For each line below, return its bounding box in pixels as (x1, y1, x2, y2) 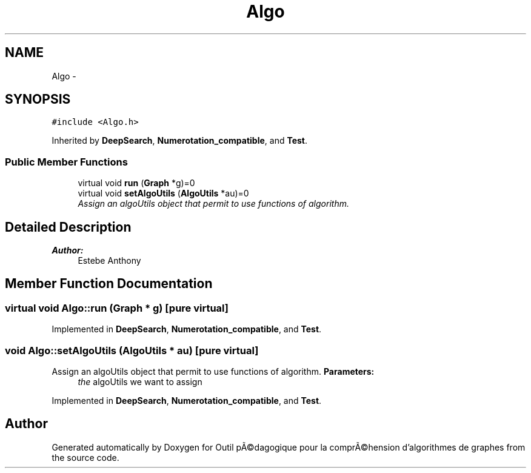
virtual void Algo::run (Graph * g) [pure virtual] (5, 301, 229, 314)
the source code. (52, 452, 119, 463)
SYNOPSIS (5, 92, 71, 107)
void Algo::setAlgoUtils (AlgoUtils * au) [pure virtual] (5, 344, 259, 357)
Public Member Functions (5, 155, 128, 168)
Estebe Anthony (78, 255, 141, 266)
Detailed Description (5, 219, 132, 235)
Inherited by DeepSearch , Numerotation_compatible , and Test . (52, 135, 308, 146)
